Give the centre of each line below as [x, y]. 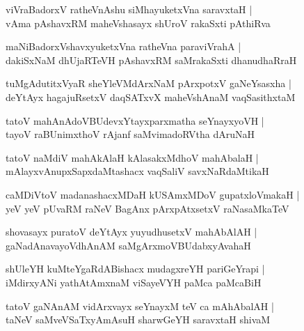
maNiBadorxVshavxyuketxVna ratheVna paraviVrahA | [123, 46]
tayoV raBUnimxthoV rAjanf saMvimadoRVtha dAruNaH [130, 134]
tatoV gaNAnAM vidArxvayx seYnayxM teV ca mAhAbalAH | [140, 306]
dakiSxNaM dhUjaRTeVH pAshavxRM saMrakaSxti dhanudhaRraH [151, 60]
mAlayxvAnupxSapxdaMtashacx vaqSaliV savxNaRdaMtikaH [137, 171]
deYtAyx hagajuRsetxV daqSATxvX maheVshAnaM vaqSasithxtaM [151, 97]
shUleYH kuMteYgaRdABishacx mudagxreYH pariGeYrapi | [135, 269]
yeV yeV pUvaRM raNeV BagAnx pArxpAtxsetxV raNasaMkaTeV [147, 208]
